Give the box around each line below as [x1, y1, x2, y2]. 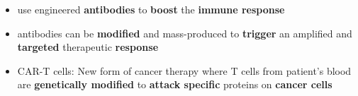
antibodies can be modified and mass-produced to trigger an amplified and [17, 25, 352, 40]
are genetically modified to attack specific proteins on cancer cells [17, 77, 332, 92]
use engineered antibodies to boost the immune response [17, 2, 285, 16]
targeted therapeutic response [17, 40, 159, 54]
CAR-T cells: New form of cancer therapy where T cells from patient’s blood [17, 63, 352, 78]
